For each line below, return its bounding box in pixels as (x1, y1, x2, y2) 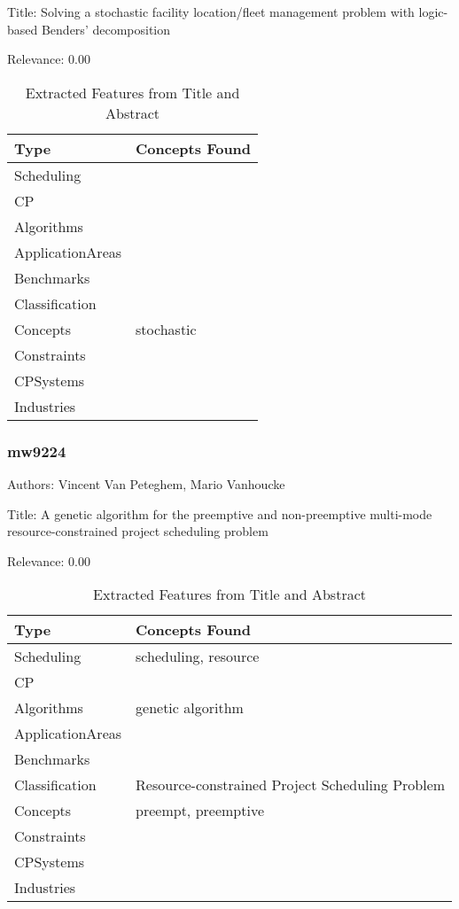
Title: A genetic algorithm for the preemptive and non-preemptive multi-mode (7, 504, 432, 523)
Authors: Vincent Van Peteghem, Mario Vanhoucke (7, 475, 285, 493)
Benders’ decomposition (41, 19, 171, 38)
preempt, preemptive (136, 800, 265, 821)
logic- (418, 3, 448, 20)
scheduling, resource (136, 646, 260, 667)
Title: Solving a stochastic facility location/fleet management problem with (7, 3, 415, 20)
